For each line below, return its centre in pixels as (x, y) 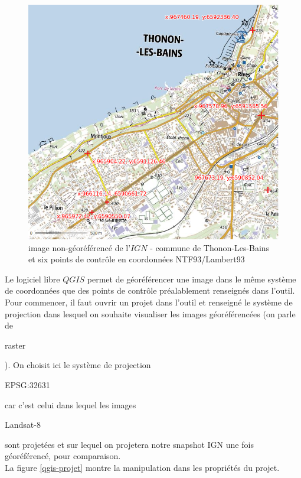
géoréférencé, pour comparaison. (63, 456)
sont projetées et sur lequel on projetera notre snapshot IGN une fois (129, 444)
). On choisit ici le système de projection (78, 365)
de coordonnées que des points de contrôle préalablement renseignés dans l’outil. (150, 290)
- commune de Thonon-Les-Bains (210, 247)
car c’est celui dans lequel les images (71, 404)
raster (15, 345)
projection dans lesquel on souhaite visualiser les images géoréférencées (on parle (150, 313)
